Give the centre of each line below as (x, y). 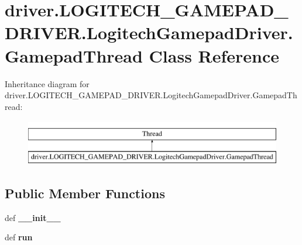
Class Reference (214, 55)
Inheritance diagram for (47, 83)
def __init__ (33, 217)
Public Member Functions (85, 193)
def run (19, 237)
